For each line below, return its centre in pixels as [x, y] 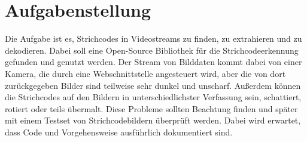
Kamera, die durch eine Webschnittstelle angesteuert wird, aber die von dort [145, 73]
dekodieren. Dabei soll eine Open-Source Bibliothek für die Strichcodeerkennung [152, 50]
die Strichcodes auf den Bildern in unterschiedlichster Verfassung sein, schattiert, [153, 97]
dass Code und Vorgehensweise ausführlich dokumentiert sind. [119, 132]
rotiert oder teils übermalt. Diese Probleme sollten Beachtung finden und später [151, 108]
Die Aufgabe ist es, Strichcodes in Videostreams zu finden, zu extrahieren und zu [153, 38]
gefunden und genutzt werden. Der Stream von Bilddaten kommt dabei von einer [153, 62]
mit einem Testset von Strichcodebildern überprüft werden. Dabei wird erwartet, [153, 120]
